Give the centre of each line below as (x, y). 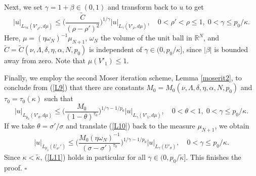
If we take (19, 126)
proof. (13, 167)
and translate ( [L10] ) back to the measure (131, 126)
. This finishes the (214, 157)
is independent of (116, 49)
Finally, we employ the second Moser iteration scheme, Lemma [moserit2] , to (123, 77)
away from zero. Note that (45, 60)
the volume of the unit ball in (146, 38)
